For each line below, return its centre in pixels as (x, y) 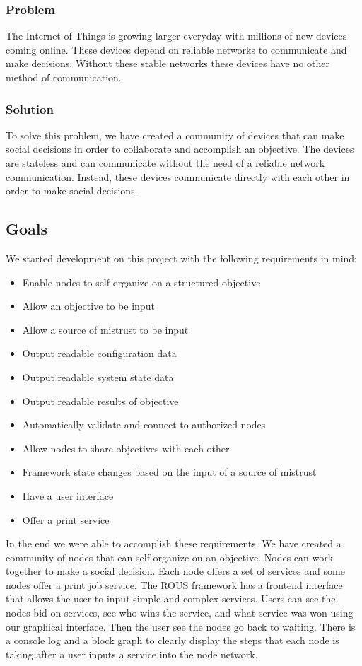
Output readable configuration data (99, 353)
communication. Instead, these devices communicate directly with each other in (178, 176)
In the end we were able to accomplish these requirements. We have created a (174, 543)
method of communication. (64, 77)
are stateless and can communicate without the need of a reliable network (165, 163)
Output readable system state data (98, 376)
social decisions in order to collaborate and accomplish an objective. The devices (180, 149)
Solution (30, 109)
